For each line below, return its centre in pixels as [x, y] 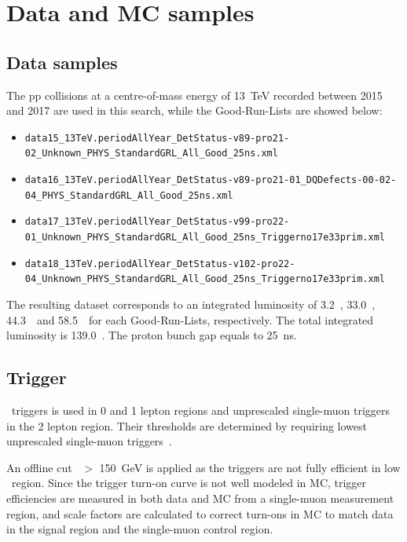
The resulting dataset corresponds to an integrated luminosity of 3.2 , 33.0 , [191, 304]
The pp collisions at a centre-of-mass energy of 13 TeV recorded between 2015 [194, 95]
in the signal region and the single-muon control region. [140, 529]
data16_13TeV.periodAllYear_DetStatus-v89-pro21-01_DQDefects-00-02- [211, 180]
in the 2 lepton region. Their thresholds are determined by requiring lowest [187, 425]
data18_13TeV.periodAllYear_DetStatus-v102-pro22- [160, 264]
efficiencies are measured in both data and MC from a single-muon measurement [200, 498]
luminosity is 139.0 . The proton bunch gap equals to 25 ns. [152, 335]
